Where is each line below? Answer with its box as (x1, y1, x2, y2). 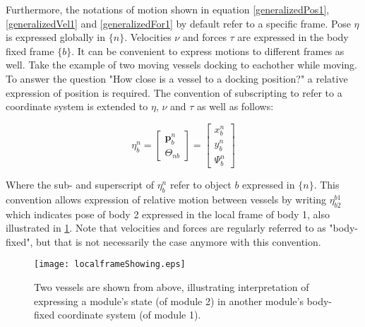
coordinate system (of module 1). (57, 307, 201, 322)
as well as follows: (197, 99, 274, 114)
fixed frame (6, 43, 54, 58)
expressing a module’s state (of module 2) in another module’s (34, 293, 304, 308)
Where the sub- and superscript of (6, 177, 154, 191)
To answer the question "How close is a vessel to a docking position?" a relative (6, 71, 348, 85)
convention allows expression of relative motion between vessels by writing (6, 191, 326, 206)
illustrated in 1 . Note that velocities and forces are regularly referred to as (6, 220, 326, 235)
